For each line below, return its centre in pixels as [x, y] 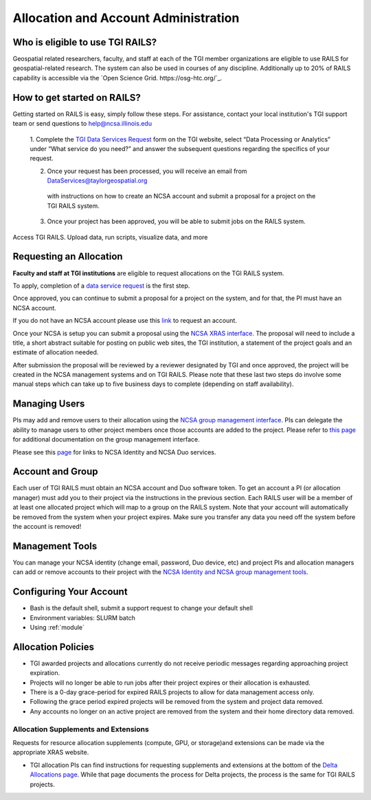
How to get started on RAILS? [77, 97]
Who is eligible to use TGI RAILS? [85, 42]
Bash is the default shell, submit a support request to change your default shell [142, 608]
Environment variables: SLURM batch [82, 617]
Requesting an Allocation [68, 256]
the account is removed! [47, 527]
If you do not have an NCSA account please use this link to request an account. [125, 321]
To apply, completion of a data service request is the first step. [101, 286]
